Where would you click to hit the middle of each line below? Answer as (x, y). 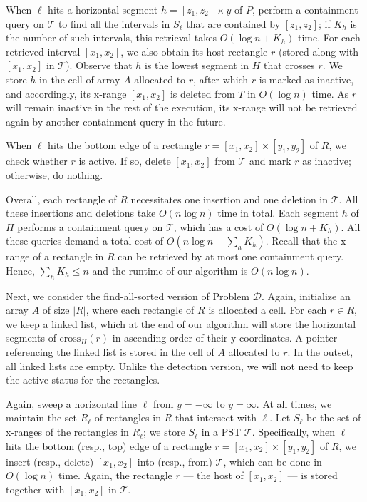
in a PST (221, 432)
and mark (270, 161)
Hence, (20, 270)
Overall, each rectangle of (61, 199)
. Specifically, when (293, 432)
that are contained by (233, 23)
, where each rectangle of (140, 310)
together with (35, 489)
